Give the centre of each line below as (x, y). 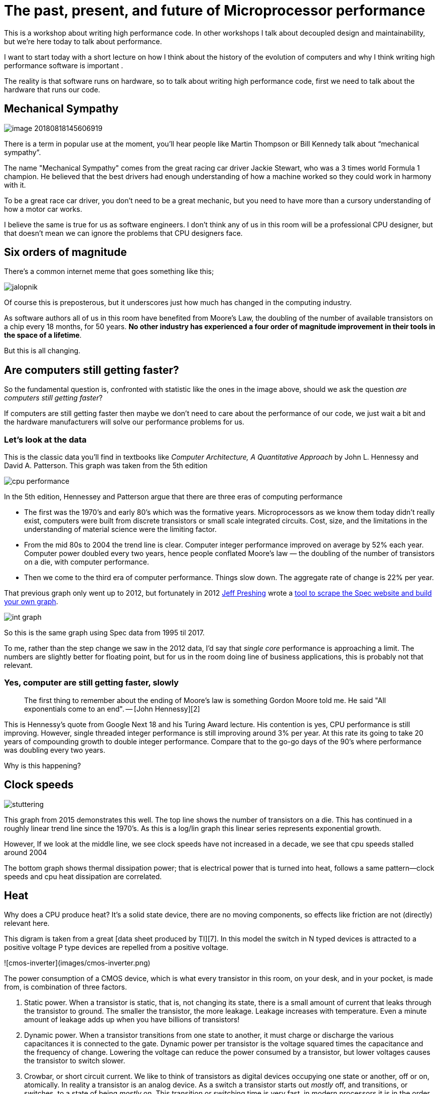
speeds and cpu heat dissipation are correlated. (83, 876)
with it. (15, 185)
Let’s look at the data (45, 439)
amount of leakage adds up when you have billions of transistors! (132, 1020)
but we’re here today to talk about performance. (83, 41)
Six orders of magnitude (65, 252)
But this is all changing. (42, 351)
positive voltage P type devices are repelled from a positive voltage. (116, 947)
